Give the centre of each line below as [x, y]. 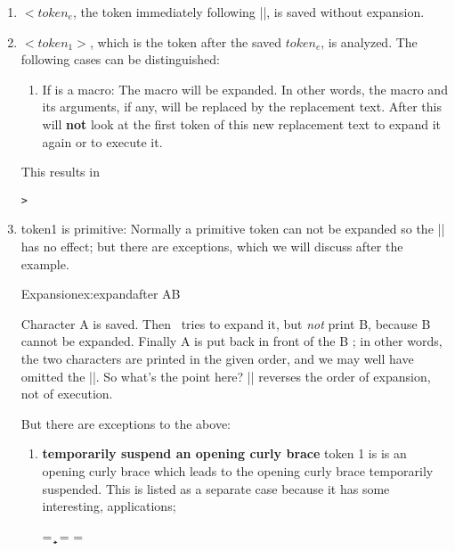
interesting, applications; [109, 506]
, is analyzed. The [369, 41]
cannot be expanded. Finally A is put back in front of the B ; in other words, [232, 341]
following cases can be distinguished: [120, 59]
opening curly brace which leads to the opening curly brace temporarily [238, 470]
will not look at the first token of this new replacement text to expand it [241, 123]
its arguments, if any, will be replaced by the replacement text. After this [242, 107]
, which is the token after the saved [186, 41]
